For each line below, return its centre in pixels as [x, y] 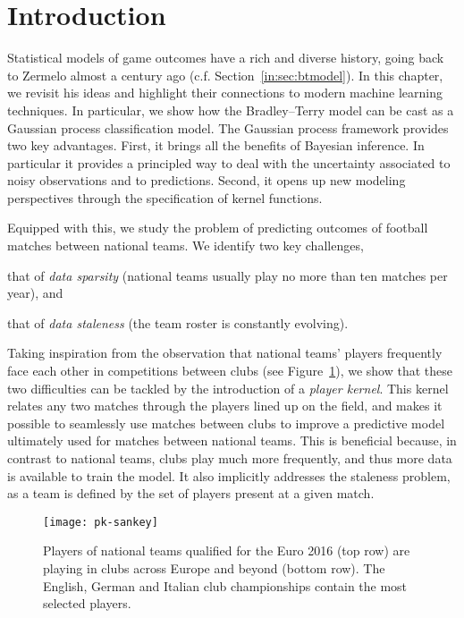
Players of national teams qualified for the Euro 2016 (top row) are [227, 550]
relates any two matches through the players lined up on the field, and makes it [225, 406]
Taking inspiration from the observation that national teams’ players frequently [225, 353]
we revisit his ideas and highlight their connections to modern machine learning [225, 93]
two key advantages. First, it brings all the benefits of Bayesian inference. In [216, 145]
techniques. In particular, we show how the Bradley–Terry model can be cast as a [231, 110]
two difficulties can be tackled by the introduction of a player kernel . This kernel [228, 388]
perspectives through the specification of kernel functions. [165, 197]
